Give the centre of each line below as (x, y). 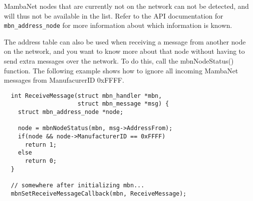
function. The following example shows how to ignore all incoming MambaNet (121, 70)
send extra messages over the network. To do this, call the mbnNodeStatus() (119, 61)
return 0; (41, 161)
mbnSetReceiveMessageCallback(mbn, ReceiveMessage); (99, 193)
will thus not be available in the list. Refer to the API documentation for (114, 15)
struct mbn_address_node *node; (71, 112)
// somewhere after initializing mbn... (78, 186)
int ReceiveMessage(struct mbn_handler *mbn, (87, 96)
